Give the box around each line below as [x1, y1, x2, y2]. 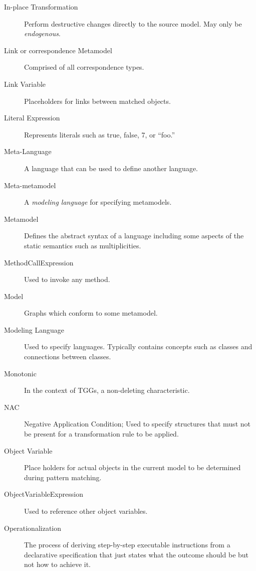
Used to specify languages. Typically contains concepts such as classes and [24, 341, 252, 352]
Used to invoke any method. [24, 274, 110, 284]
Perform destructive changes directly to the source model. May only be [24, 18, 242, 29]
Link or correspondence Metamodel [4, 45, 112, 55]
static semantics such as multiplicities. [24, 240, 141, 250]
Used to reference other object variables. [24, 506, 148, 516]
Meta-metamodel [4, 180, 56, 190]
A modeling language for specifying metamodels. [24, 197, 172, 207]
